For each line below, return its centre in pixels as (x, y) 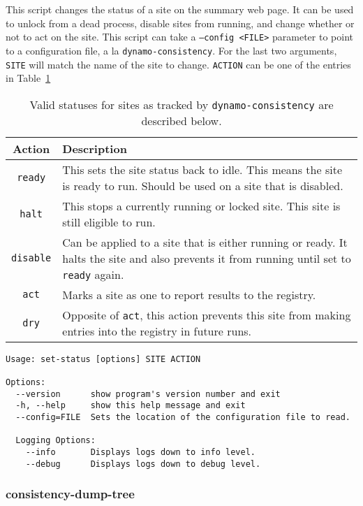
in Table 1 (28, 78)
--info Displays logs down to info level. (140, 452)
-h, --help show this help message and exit (131, 406)
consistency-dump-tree (70, 494)
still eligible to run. (109, 222)
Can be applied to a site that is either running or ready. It (205, 242)
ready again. (93, 274)
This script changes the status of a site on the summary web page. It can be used (180, 9)
